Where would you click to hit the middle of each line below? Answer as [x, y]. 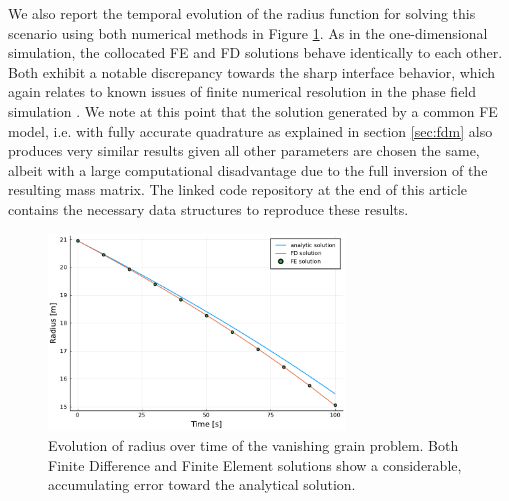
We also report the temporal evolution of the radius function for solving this [242, 13]
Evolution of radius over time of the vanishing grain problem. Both [253, 444]
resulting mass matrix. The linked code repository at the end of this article [238, 189]
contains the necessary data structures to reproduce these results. [208, 208]
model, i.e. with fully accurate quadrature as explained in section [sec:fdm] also [250, 130]
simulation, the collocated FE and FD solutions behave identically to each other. [255, 52]
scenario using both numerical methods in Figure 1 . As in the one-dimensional [248, 32]
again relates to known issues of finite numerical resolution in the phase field [242, 91]
